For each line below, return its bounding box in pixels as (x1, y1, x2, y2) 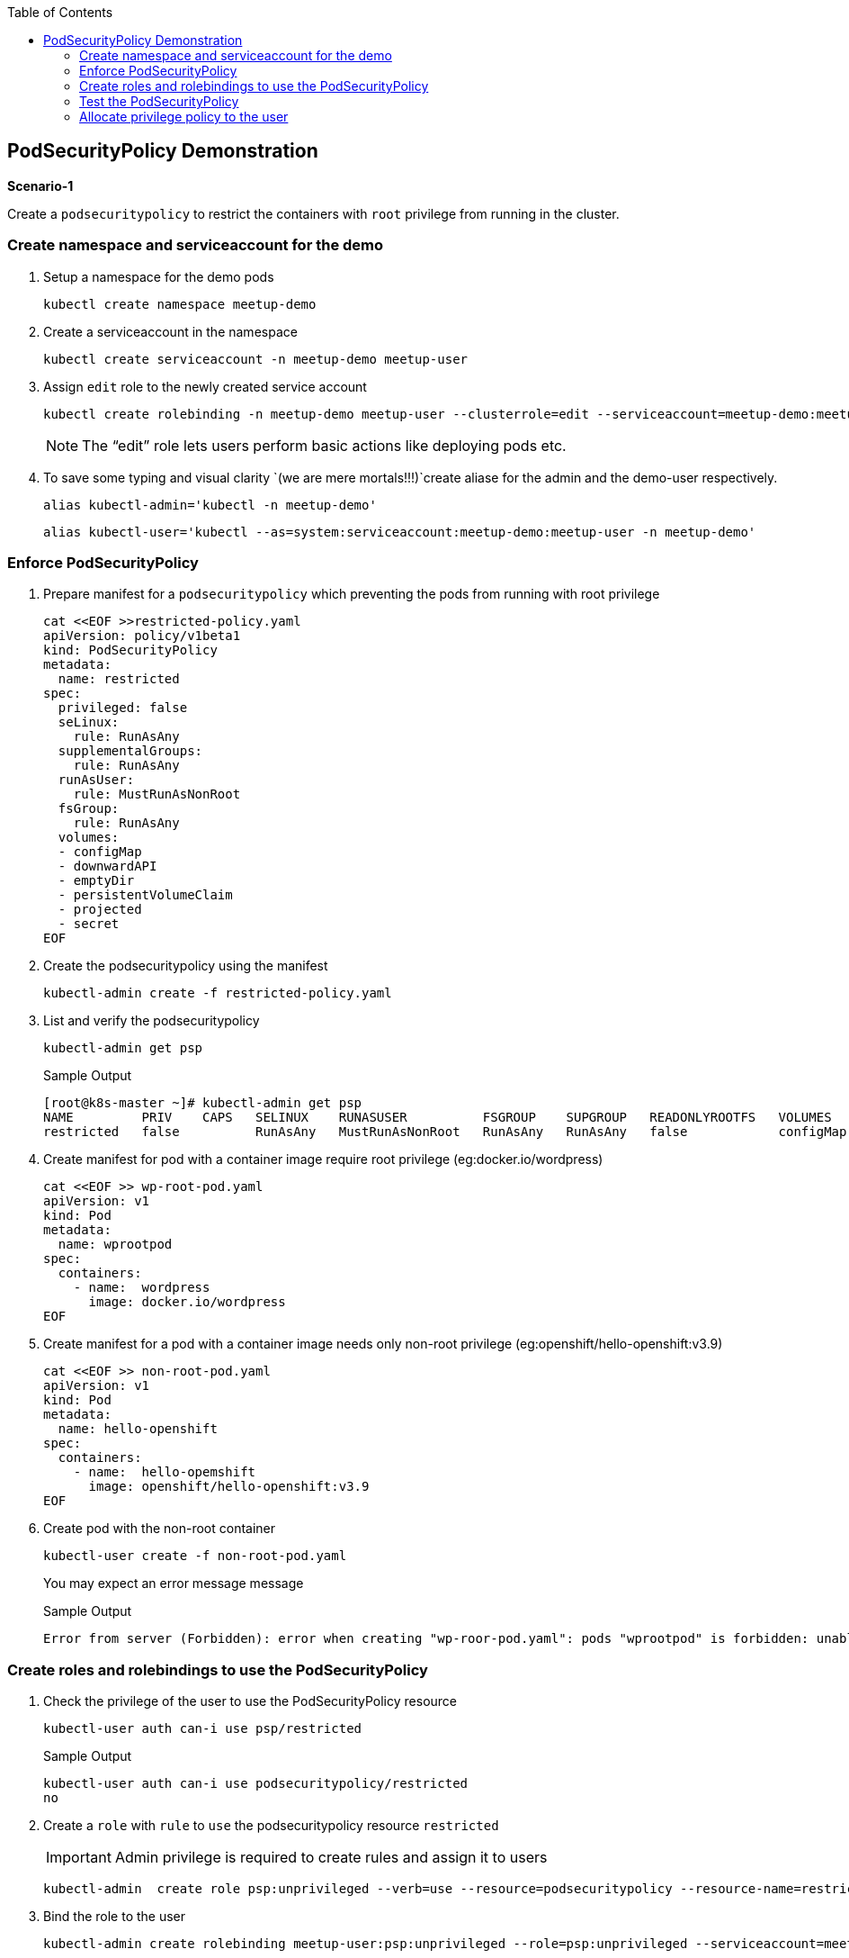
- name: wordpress (73, 1280, 210, 1295)
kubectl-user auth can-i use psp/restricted (43, 1721, 362, 1737)
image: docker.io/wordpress (88, 1295, 286, 1310)
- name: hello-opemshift (73, 1465, 256, 1480)
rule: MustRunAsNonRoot (73, 787, 241, 802)
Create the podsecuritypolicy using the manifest (43, 958, 328, 974)
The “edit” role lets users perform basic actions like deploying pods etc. (82, 436, 567, 455)
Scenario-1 (7, 177, 74, 194)
